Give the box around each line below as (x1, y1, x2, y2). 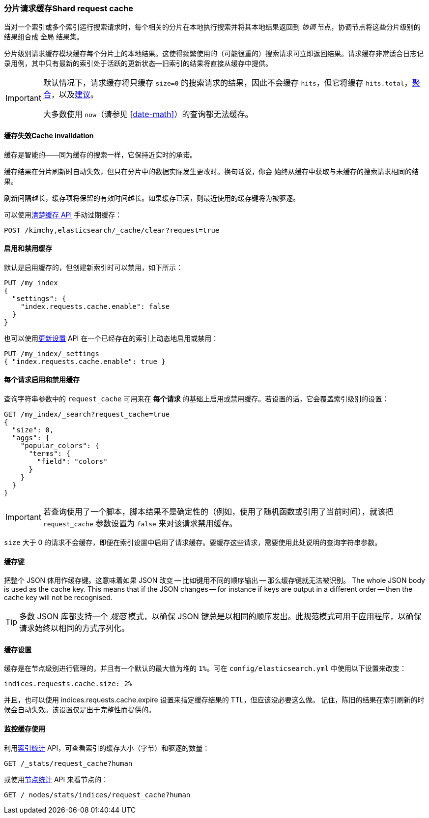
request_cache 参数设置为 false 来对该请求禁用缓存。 (43, 518, 237, 529)
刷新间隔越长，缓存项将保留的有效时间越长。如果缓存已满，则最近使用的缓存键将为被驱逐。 (4, 193, 300, 202)
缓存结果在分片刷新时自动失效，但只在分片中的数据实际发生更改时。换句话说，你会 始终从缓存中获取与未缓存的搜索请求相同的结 (4, 167, 419, 176)
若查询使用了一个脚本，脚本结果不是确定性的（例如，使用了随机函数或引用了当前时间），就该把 (43, 507, 393, 517)
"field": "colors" (37, 457, 108, 466)
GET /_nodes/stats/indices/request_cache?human (4, 790, 191, 799)
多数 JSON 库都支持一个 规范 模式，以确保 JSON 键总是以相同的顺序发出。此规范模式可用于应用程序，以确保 (19, 611, 422, 622)
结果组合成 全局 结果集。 (4, 32, 84, 41)
